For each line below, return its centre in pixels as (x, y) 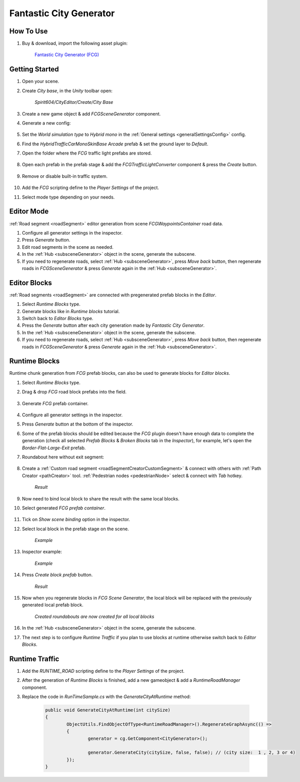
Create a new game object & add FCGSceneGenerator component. (91, 113)
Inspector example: (42, 552)
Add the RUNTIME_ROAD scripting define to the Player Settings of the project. (103, 671)
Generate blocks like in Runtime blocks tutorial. (71, 311)
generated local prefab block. (53, 605)
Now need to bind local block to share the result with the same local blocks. (101, 498)
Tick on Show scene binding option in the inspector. (76, 520)
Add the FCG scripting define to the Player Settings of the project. (90, 188)
